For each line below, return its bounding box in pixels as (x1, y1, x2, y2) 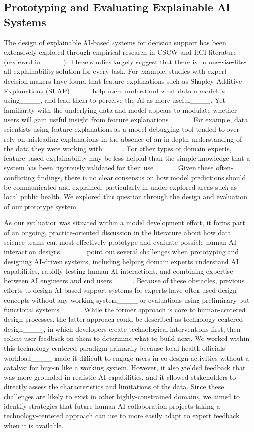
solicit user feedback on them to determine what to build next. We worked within (4, 333, 250, 343)
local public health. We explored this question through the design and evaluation (4, 191, 248, 202)
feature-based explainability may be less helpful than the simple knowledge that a (4, 153, 250, 163)
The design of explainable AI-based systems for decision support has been (4, 37, 226, 47)
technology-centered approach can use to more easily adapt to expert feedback (4, 410, 240, 421)
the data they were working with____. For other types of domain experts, (4, 143, 232, 154)
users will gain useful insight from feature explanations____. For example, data (4, 114, 248, 124)
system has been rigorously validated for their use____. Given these (4, 162, 214, 173)
